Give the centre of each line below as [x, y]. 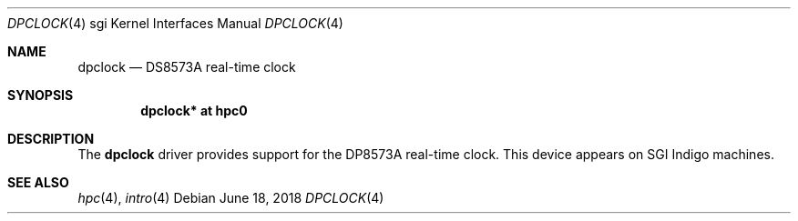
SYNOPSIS [41, 95]
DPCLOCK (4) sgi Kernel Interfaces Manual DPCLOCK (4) [175, 23]
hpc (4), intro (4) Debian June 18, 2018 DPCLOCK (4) [231, 198]
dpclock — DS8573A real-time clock [187, 67]
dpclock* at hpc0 [194, 110]
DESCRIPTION [51, 139]
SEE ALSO [38, 182]
